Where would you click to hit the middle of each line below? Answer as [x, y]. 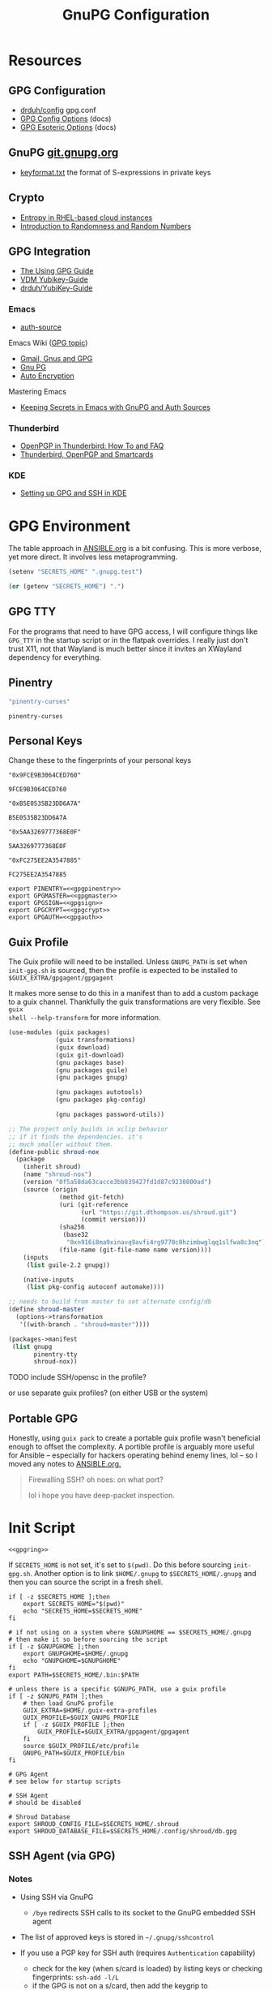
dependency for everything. [55, 657]
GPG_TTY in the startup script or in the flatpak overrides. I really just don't [128, 640]
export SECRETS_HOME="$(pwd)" [74, 1604]
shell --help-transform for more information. [85, 1018]
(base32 [76, 1235]
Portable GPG [43, 1418]
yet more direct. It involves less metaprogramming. [93, 557]
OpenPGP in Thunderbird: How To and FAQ [92, 446]
